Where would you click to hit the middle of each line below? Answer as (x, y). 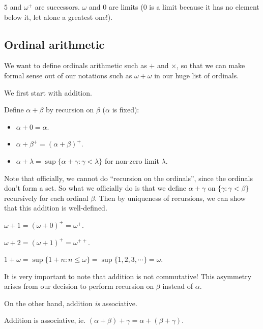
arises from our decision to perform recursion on (79, 286)
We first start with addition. (48, 92)
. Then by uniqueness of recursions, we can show (170, 198)
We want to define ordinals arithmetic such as (76, 65)
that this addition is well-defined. (56, 208)
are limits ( (126, 7)
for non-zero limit (132, 160)
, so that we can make (211, 65)
